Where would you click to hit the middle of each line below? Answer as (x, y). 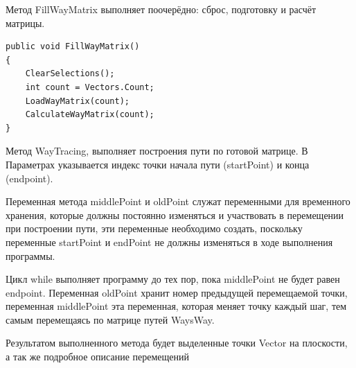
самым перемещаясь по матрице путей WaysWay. (110, 319)
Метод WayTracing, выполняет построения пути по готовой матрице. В (157, 151)
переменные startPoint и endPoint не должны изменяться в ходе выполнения (169, 242)
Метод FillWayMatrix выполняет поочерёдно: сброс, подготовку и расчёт (161, 9)
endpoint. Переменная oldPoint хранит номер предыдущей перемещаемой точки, (177, 292)
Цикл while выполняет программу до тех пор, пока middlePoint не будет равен (173, 279)
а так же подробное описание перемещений (97, 357)
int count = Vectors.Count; (90, 87)
